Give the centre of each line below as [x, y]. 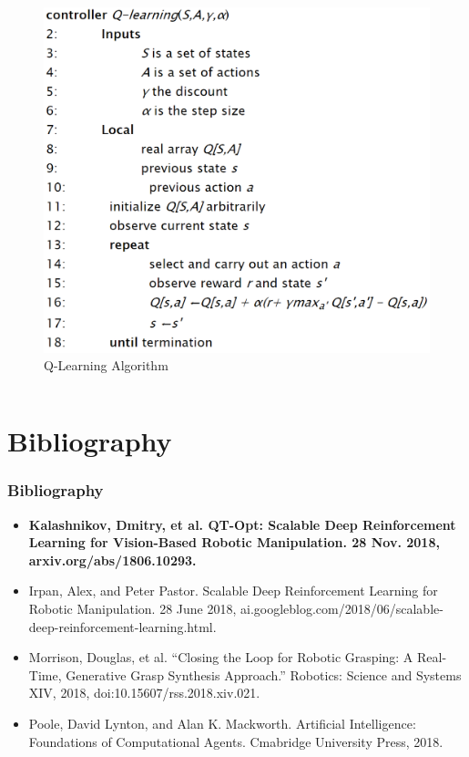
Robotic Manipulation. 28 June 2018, [133, 609]
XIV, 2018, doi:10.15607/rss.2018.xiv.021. [144, 693]
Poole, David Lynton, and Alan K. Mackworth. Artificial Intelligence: [222, 723]
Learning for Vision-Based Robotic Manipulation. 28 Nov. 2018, [234, 542]
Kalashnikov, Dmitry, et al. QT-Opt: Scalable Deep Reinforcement [242, 524]
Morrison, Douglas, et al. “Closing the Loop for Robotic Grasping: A [221, 657]
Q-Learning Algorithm [106, 365]
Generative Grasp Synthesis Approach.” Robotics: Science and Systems [264, 674]
